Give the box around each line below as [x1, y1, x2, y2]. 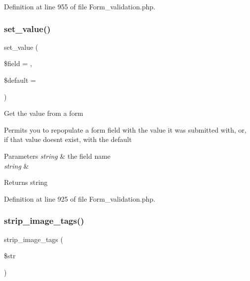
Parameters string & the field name [4, 150, 111, 161]
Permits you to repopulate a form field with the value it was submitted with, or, [4, 124, 247, 135]
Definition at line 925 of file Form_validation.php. [4, 193, 155, 204]
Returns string [4, 177, 48, 187]
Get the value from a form [4, 108, 83, 118]
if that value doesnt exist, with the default [4, 134, 132, 144]
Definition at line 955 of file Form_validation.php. [4, 1, 155, 11]
